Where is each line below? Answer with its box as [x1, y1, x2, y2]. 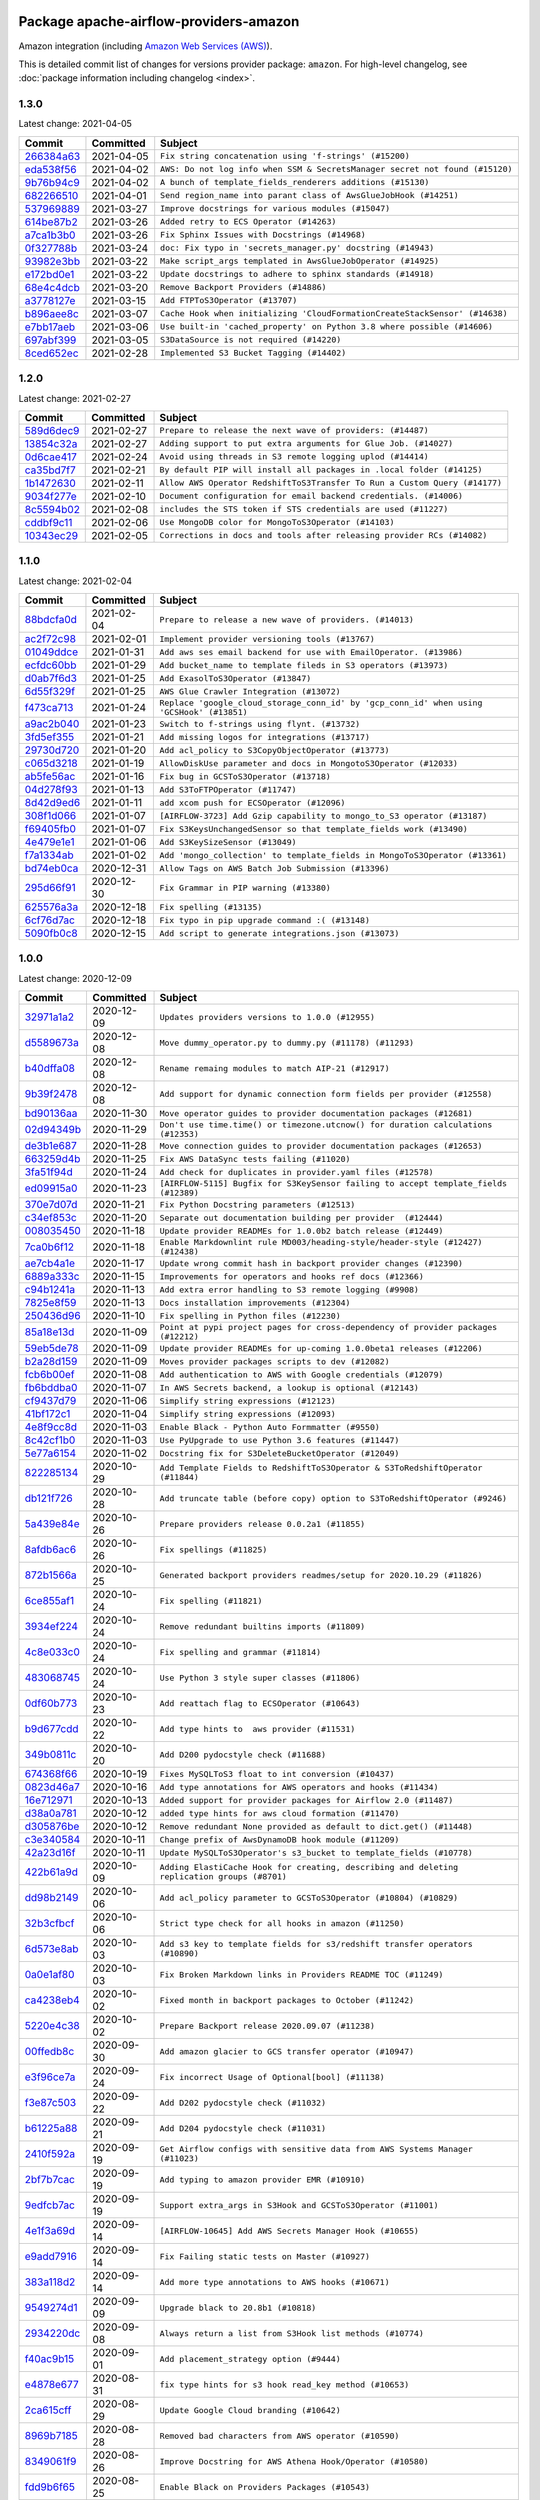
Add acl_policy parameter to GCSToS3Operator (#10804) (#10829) [159, 1892, 459, 1903]
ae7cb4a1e [24, 1256, 75, 1270]
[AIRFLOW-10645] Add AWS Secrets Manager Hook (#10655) [159, 2225, 420, 2236]
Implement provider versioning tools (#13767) [159, 633, 375, 644]
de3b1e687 [24, 1139, 77, 1153]
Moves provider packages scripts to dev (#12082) [159, 1356, 390, 1367]
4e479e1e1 [24, 835, 75, 849]
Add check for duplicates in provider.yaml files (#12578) [159, 1166, 434, 1177]
